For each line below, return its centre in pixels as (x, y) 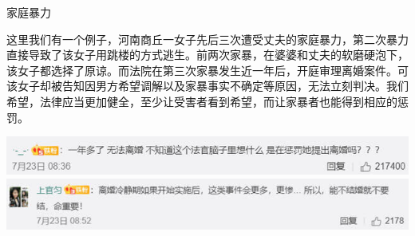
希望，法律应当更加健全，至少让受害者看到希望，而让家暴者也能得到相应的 (202, 101)
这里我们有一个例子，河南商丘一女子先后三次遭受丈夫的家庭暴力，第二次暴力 (207, 39)
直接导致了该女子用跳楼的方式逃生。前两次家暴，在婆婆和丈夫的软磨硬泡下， (207, 55)
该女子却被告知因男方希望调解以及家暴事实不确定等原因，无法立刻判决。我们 (207, 86)
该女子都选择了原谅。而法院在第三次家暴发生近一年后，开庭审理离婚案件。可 (207, 70)
